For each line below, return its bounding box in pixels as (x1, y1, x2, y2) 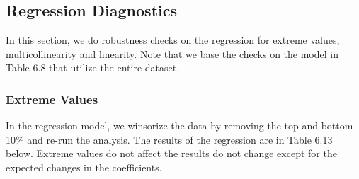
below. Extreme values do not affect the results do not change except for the (6, 146, 337, 161)
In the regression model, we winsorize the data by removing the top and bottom (6, 118, 353, 133)
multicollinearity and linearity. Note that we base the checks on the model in (6, 46, 338, 61)
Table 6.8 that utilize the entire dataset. (6, 60, 180, 75)
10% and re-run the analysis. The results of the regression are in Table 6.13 (6, 132, 333, 146)
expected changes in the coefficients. (6, 159, 162, 174)
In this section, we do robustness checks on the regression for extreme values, (6, 33, 340, 47)
